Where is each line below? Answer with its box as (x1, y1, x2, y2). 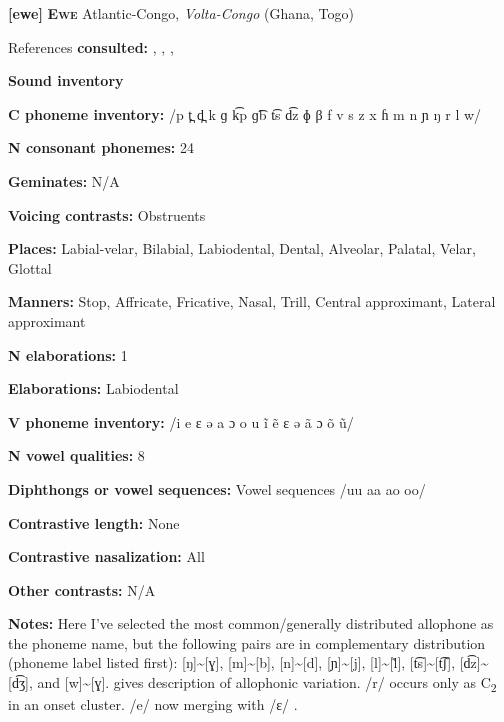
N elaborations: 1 (8, 344, 128, 365)
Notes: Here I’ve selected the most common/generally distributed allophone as (8, 613, 494, 634)
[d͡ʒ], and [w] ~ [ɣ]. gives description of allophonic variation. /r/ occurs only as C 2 (8, 672, 497, 695)
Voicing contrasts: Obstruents (8, 204, 206, 225)
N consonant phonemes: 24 (8, 137, 194, 158)
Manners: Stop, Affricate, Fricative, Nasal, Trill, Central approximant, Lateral (8, 291, 496, 312)
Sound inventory (8, 70, 124, 91)
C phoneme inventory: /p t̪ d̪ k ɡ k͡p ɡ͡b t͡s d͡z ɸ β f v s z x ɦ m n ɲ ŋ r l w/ (8, 103, 482, 124)
